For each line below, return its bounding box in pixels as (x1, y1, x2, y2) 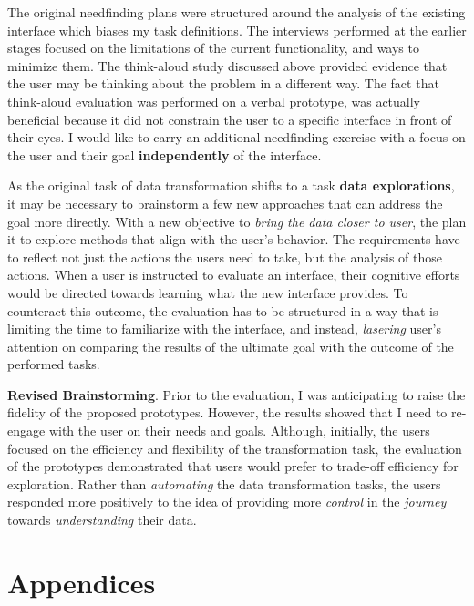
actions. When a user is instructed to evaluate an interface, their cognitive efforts (7, 265, 460, 284)
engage (7, 421, 46, 440)
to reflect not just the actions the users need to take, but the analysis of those (7, 247, 442, 266)
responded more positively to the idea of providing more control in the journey (7, 492, 447, 511)
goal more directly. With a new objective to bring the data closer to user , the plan (7, 211, 467, 231)
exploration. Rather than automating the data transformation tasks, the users (7, 474, 441, 493)
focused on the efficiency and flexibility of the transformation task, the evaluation (7, 438, 462, 457)
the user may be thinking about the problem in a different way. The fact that (7, 74, 439, 93)
